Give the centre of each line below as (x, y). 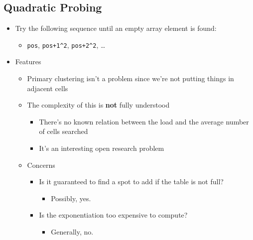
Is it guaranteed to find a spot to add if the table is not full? (131, 181)
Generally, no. (72, 231)
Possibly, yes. (71, 198)
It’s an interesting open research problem (102, 148)
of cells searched (63, 131)
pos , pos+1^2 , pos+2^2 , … (66, 45)
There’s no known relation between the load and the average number (144, 121)
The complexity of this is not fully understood (98, 105)
